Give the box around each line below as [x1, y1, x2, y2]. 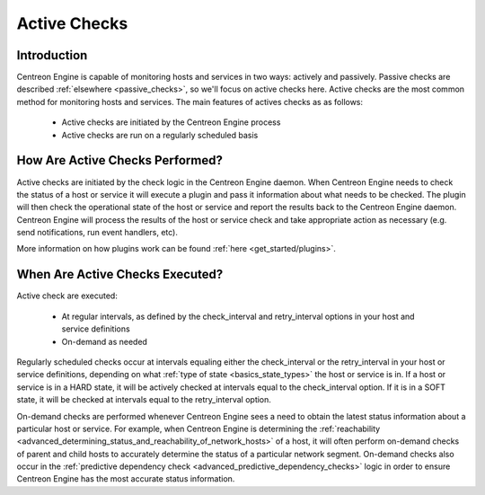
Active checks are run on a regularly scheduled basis [61, 129, 259, 140]
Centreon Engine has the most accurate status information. [16, 473, 235, 484]
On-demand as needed [61, 336, 148, 347]
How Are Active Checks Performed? [16, 153, 224, 168]
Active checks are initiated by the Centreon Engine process [61, 117, 281, 128]
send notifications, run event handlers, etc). [16, 227, 179, 238]
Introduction [16, 48, 88, 63]
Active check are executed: [16, 290, 119, 301]
